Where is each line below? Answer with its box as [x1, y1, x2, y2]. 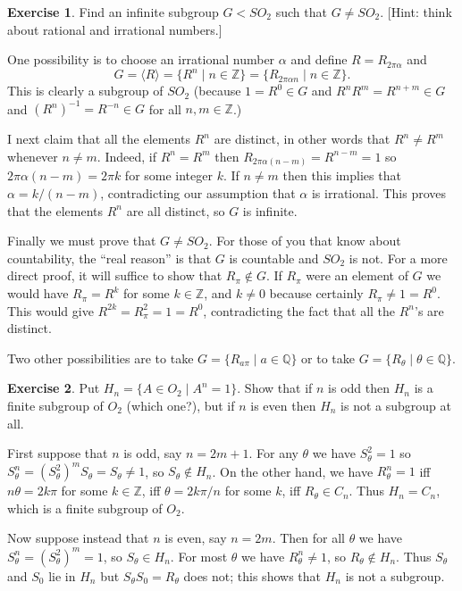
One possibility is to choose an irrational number [7, 50, 275, 69]
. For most [170, 546, 228, 565]
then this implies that [282, 166, 401, 185]
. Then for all [272, 529, 345, 547]
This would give [7, 301, 94, 320]
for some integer [124, 166, 213, 185]
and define [290, 50, 348, 69]
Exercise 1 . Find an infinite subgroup [7, 3, 219, 21]
